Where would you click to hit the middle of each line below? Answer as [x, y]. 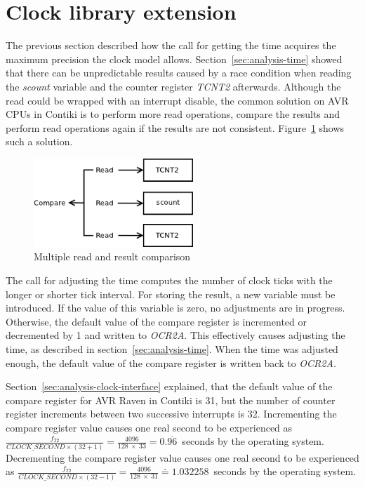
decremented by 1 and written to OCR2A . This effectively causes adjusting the [175, 335]
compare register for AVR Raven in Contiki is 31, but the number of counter [171, 400]
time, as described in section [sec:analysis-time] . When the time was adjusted [172, 348]
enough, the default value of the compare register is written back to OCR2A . [171, 362]
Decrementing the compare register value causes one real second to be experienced [182, 457]
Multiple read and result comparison [112, 256]
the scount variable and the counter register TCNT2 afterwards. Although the [173, 86]
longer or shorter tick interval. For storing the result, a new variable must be [171, 294]
